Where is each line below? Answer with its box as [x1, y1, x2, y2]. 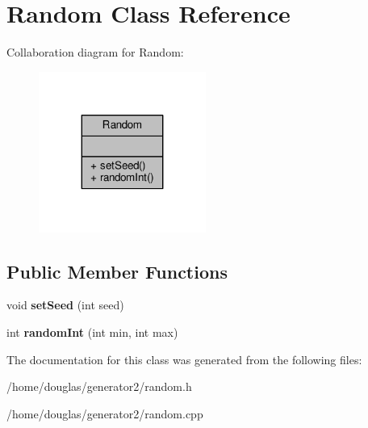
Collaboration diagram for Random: [6, 44, 184, 61]
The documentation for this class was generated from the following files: [6, 350, 362, 367]
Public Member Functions [6, 258, 228, 283]
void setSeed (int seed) [6, 296, 124, 313]
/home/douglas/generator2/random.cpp [6, 405, 203, 422]
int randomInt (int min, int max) [6, 324, 178, 341]
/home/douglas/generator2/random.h [6, 378, 192, 395]
